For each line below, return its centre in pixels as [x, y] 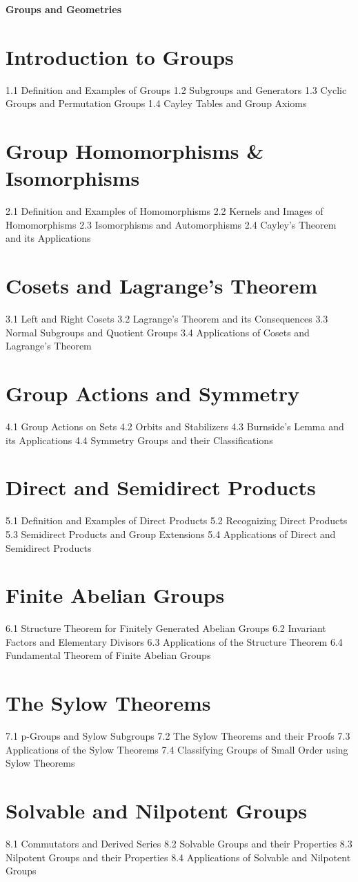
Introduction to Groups [120, 56]
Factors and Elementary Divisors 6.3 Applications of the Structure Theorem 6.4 [174, 641]
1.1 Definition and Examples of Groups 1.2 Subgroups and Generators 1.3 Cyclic [176, 89]
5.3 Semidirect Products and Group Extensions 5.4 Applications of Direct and [171, 534]
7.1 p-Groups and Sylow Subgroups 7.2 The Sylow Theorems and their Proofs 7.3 [178, 736]
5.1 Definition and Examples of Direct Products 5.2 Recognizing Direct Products [177, 520]
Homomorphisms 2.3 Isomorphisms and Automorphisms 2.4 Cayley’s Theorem [171, 224]
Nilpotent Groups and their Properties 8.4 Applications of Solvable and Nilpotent [178, 857]
